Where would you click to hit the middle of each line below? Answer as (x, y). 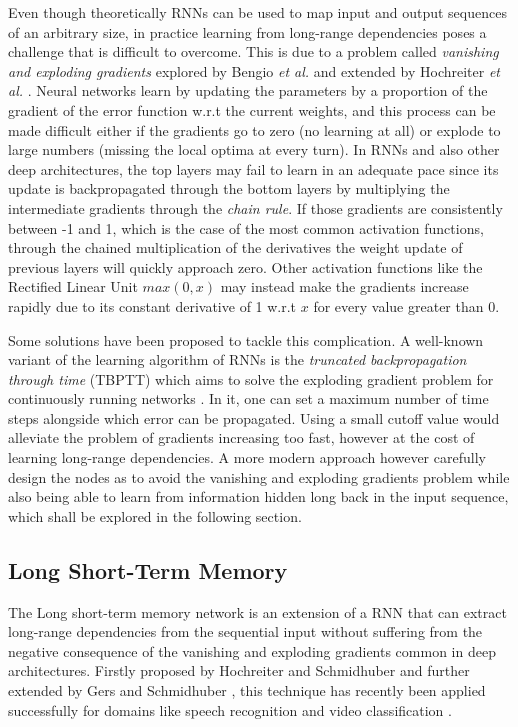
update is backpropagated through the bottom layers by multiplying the (229, 188)
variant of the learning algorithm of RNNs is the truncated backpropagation (237, 359)
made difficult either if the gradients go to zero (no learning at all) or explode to (254, 129)
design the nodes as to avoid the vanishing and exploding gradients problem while (259, 476)
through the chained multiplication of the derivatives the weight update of (235, 247)
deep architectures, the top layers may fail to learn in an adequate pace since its (253, 168)
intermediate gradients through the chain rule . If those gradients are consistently (255, 207)
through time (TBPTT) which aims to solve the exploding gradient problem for (251, 378)
